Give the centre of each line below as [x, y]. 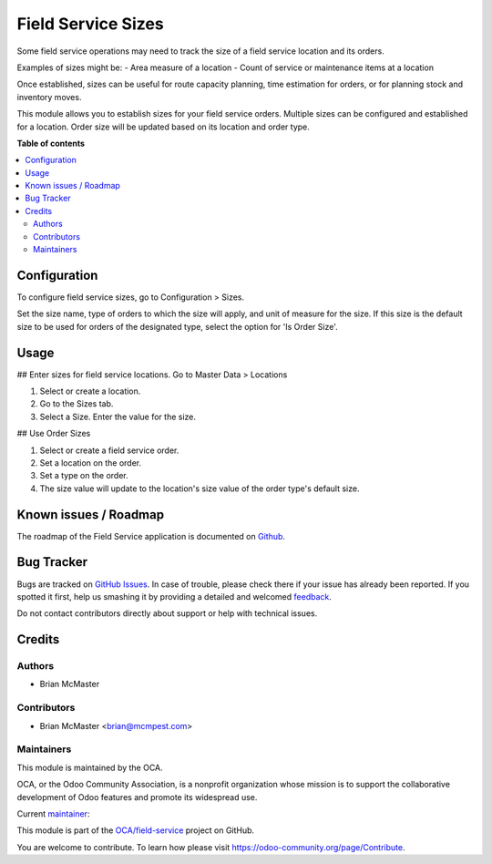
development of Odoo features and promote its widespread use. [137, 797]
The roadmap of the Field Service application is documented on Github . [151, 536]
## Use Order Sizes [54, 434]
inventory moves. [49, 97]
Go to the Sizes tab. [77, 404]
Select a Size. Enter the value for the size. [118, 417]
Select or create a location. [90, 391]
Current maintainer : [53, 813]
